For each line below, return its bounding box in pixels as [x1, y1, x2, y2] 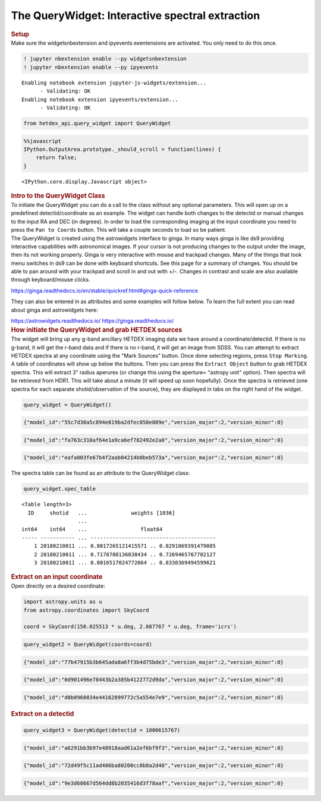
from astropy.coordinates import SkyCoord [23, 607, 149, 613]
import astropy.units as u [23, 598, 102, 606]
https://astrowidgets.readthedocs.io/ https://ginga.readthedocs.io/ [11, 317, 174, 324]
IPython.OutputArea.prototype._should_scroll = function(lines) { [23, 146, 221, 153]
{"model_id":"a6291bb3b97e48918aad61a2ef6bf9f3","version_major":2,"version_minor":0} [23, 745, 284, 751]
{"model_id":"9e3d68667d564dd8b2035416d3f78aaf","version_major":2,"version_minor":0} [23, 780, 284, 787]
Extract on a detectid [11, 709, 74, 718]
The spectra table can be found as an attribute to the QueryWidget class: [11, 469, 190, 477]
